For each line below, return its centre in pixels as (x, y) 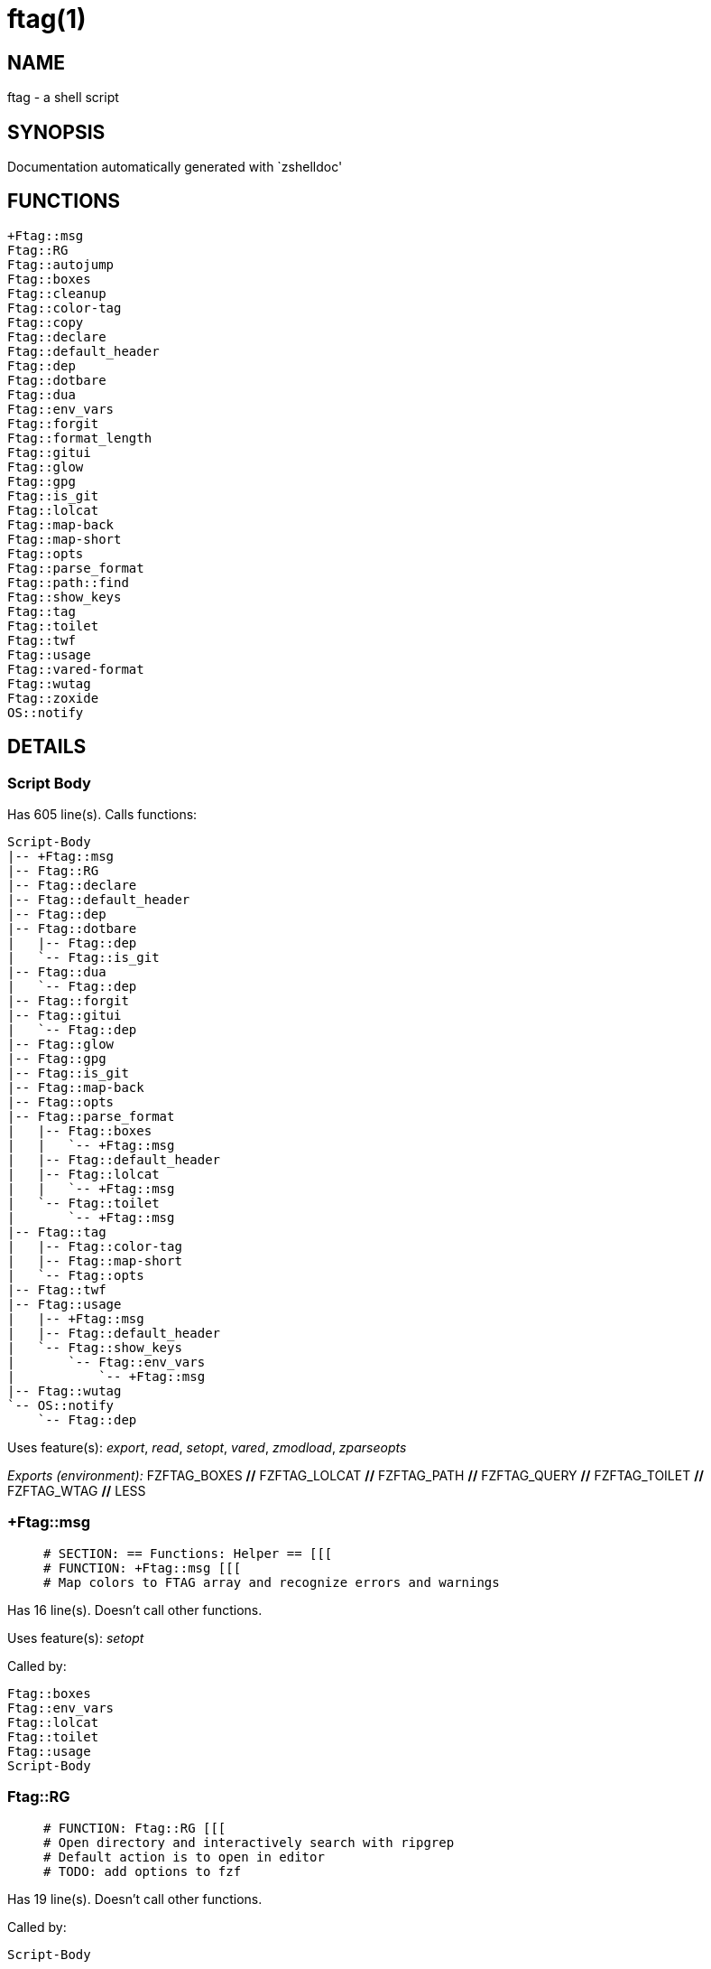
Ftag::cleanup (57, 293)
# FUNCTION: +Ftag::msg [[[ (143, 1568)
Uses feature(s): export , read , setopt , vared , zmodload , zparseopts (207, 1448)
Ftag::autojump (61, 264)
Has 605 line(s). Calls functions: (102, 815)
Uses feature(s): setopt (76, 1638)
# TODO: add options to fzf (143, 1871)
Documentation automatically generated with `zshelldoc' (175, 167)
